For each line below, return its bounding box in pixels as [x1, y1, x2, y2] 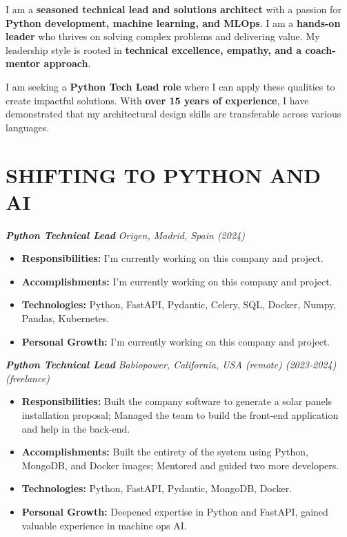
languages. [6, 120, 50, 134]
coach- [305, 42, 336, 57]
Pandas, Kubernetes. [21, 311, 110, 326]
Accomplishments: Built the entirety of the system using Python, [21, 444, 308, 459]
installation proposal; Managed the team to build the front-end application [21, 408, 339, 422]
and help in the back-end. [21, 421, 130, 435]
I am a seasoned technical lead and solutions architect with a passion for [6, 2, 341, 16]
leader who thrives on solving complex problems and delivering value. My [6, 29, 320, 44]
